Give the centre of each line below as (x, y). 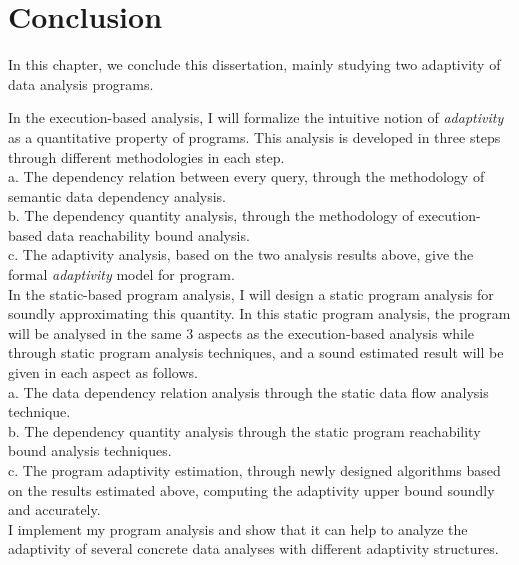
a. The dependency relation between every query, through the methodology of (246, 176)
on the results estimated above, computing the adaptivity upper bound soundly (251, 489)
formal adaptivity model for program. (121, 274)
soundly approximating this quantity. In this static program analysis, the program (259, 313)
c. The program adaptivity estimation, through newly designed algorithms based (254, 470)
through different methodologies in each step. (146, 156)
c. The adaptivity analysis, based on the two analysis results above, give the (241, 254)
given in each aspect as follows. (103, 372)
